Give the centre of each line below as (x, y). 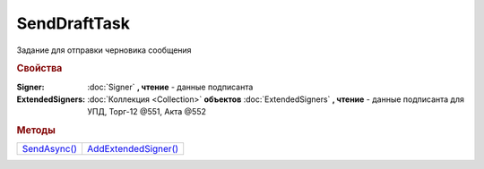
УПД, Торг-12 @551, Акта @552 (147, 112)
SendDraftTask (73, 23)
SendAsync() (50, 149)
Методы (36, 131)
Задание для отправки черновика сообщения (104, 50)
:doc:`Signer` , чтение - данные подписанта (170, 87)
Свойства (39, 69)
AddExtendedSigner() (133, 149)
